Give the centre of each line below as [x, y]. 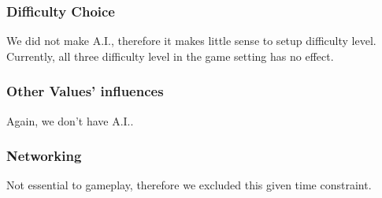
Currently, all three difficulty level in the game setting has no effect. [170, 56]
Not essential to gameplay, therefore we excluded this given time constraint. [189, 185]
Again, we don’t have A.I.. [70, 120]
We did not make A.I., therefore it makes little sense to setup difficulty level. [191, 41]
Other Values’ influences [85, 91]
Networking [44, 156]
